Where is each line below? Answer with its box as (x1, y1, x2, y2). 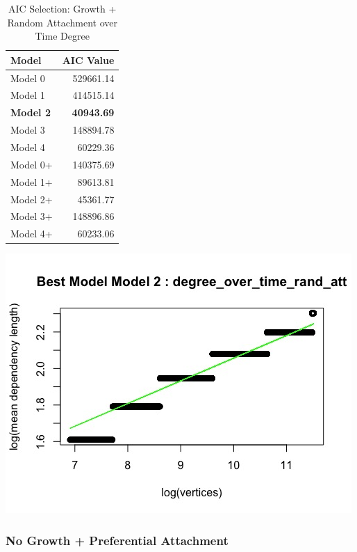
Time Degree (35, 29, 90, 43)
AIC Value (62, 52, 115, 67)
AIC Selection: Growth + (8, 1, 117, 15)
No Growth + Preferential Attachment (6, 531, 229, 549)
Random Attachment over (7, 15, 117, 29)
